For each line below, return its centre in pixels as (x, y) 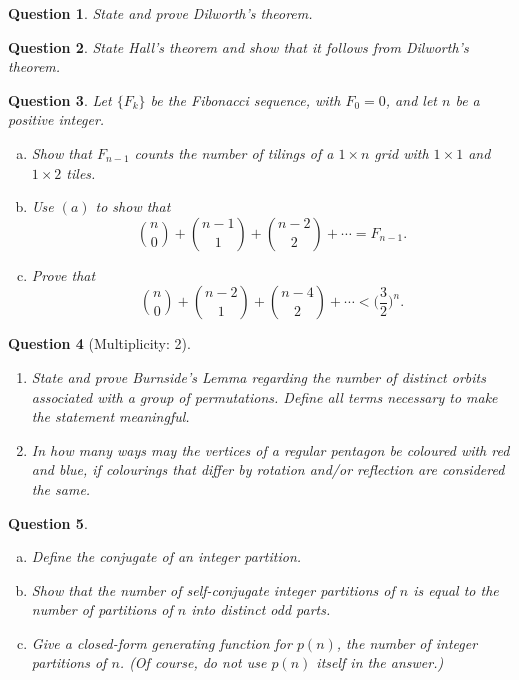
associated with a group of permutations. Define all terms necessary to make (264, 396)
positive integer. (56, 119)
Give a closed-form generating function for (161, 642)
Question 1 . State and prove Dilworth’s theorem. (160, 13)
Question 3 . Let (60, 99)
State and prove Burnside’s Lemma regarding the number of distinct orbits (258, 376)
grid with (401, 152)
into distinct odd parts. (261, 609)
